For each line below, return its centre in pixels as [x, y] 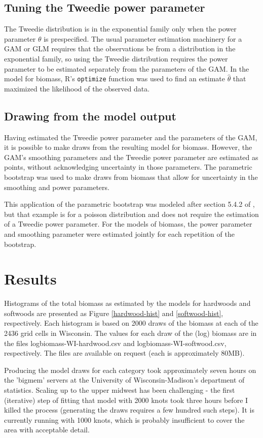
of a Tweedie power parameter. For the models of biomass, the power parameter [128, 224]
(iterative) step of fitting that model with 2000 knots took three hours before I [126, 400]
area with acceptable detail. [47, 430]
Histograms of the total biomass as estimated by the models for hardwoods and [127, 303]
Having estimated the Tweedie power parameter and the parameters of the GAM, [131, 137]
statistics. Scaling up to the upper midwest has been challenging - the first [120, 390]
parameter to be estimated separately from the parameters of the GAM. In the [127, 68]
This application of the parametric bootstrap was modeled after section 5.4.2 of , [129, 204]
